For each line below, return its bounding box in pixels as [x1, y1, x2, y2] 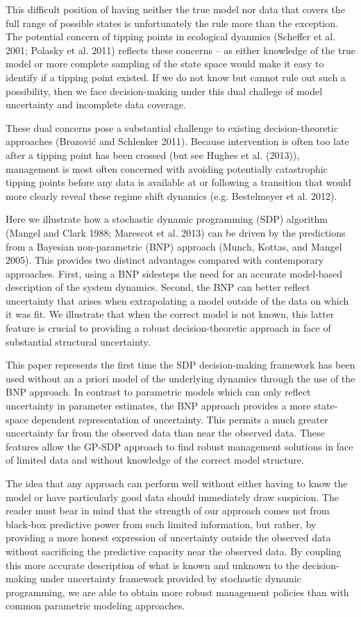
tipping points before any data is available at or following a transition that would [6, 175, 351, 189]
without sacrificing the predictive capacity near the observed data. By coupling [6, 543, 342, 558]
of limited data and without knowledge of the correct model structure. [6, 453, 304, 467]
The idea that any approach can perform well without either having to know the [6, 476, 348, 490]
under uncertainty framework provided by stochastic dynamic [40, 571, 301, 586]
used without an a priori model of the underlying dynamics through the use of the [6, 371, 355, 385]
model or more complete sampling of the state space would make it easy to [6, 56, 324, 71]
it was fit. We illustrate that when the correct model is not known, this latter [6, 307, 335, 321]
